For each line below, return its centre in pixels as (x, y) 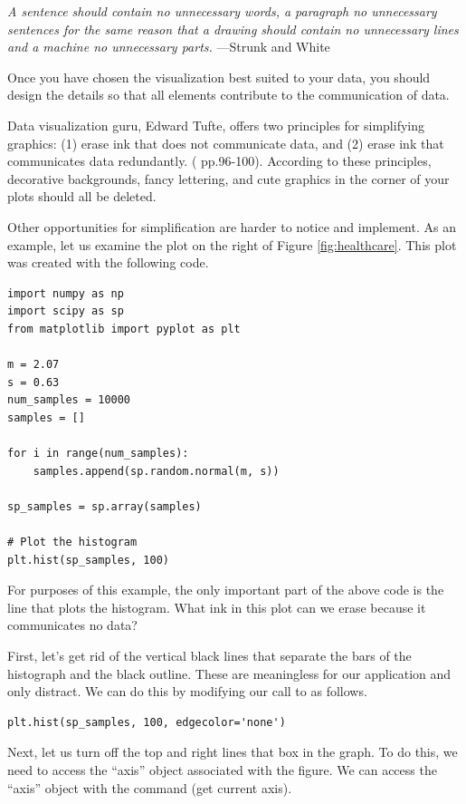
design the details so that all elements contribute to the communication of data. (228, 95)
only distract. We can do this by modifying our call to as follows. (187, 691)
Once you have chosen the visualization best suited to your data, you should (219, 77)
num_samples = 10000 (69, 400)
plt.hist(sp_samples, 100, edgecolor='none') (147, 722)
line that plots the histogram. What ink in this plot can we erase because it (217, 607)
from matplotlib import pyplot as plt (124, 329)
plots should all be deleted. (82, 196)
